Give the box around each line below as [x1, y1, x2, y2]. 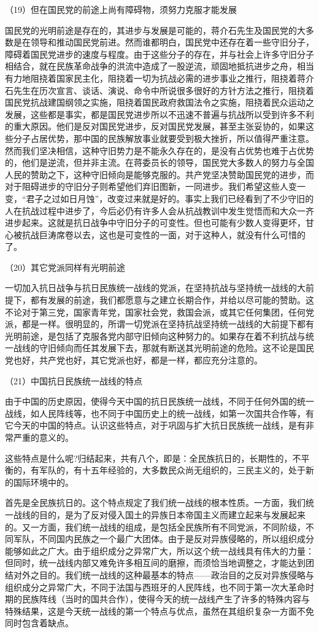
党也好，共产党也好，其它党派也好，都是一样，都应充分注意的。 [5, 354, 263, 367]
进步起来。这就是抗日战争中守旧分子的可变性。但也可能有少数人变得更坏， [5, 216, 306, 229]
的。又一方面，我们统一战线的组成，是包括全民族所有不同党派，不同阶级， [5, 520, 306, 533]
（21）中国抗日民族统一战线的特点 [5, 374, 142, 387]
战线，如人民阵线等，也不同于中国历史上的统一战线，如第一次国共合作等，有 [5, 406, 314, 419]
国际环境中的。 [13, 475, 74, 488]
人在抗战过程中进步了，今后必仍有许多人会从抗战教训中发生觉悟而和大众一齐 [5, 204, 314, 217]
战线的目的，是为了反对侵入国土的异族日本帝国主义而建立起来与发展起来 [13, 508, 306, 521]
